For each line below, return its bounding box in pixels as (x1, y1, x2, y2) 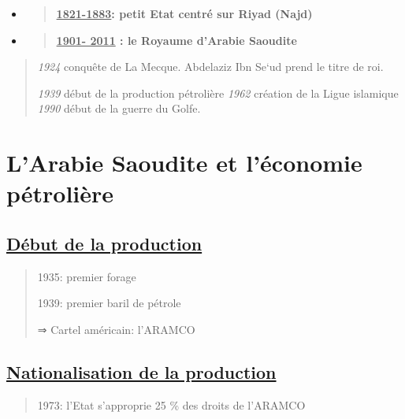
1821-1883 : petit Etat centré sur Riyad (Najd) (56, 6, 313, 21)
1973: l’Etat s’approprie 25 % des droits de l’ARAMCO (37, 396, 306, 413)
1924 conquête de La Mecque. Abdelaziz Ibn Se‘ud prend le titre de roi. (37, 58, 384, 75)
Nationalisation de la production (6, 359, 277, 384)
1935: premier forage (37, 268, 136, 284)
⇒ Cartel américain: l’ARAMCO (37, 321, 195, 337)
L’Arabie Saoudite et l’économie (6, 146, 362, 179)
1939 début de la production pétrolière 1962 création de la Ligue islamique (37, 84, 399, 101)
